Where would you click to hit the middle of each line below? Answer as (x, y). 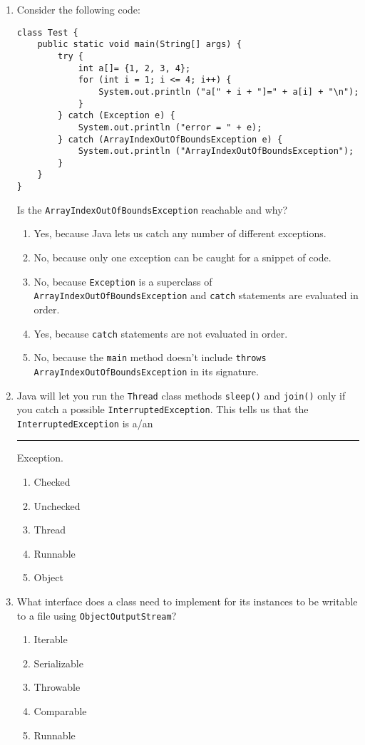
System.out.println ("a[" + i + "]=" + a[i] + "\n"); (229, 92)
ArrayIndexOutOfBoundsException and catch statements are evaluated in (196, 295)
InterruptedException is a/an (85, 423)
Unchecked (57, 505)
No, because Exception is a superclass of (123, 281)
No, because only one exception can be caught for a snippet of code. (182, 257)
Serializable (58, 663)
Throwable (57, 687)
